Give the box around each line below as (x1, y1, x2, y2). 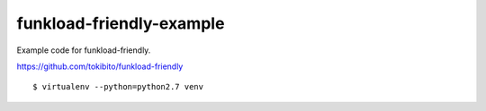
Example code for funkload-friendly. (16, 45, 151, 55)
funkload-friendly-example (16, 13, 225, 33)
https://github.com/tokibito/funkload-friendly (16, 61, 184, 72)
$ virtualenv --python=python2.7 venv (32, 81, 204, 92)
